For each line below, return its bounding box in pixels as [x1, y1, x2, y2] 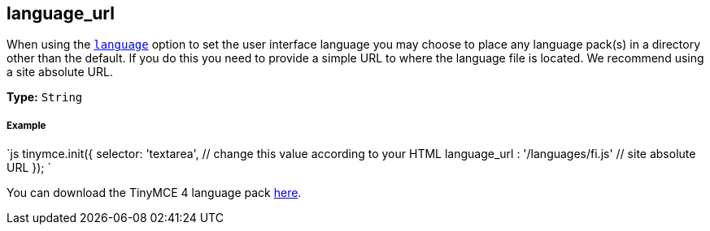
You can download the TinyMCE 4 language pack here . [7, 186, 302, 200]
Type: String [7, 90, 83, 105]
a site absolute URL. [7, 65, 113, 79]
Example [7, 119, 46, 131]
